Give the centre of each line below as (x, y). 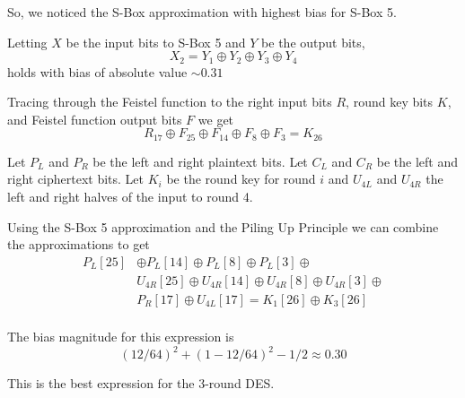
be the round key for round (241, 179)
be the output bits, (313, 42)
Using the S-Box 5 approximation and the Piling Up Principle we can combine (223, 226)
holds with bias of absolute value (97, 71)
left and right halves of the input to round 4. (130, 197)
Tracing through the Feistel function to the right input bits (170, 102)
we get (216, 119)
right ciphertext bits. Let (76, 179)
